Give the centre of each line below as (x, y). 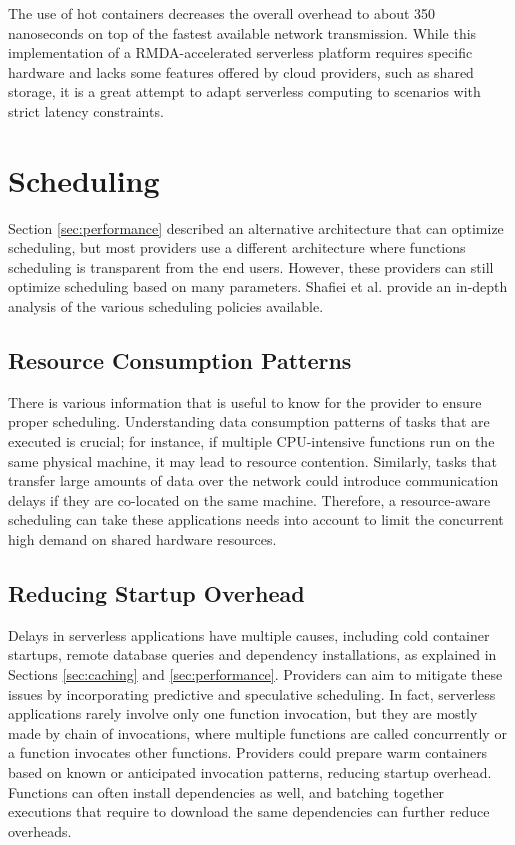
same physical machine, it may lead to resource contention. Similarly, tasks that (252, 460)
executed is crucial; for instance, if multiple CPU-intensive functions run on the (251, 441)
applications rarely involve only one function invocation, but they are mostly (243, 713)
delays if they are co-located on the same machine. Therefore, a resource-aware (249, 499)
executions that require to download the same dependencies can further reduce (249, 811)
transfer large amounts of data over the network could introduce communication (253, 480)
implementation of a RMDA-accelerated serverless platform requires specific (240, 52)
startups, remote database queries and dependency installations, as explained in (252, 654)
